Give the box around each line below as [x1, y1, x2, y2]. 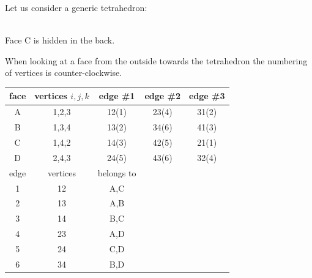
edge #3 [189, 89, 225, 102]
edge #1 [98, 89, 135, 102]
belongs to [97, 166, 136, 179]
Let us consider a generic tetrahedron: [5, 1, 147, 13]
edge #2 [144, 89, 180, 102]
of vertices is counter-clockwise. [5, 66, 122, 79]
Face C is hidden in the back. [5, 34, 115, 47]
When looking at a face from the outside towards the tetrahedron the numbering [5, 54, 308, 67]
